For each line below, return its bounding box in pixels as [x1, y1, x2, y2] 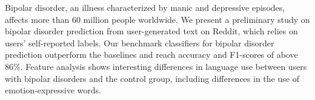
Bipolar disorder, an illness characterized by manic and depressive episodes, [5, 1, 285, 13]
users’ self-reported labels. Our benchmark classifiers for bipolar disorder [5, 36, 274, 49]
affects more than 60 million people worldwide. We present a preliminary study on [5, 13, 310, 25]
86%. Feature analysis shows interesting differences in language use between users [5, 60, 307, 72]
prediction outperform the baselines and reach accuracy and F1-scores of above [5, 48, 298, 61]
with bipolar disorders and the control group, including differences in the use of [5, 72, 299, 84]
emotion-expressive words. [5, 84, 101, 96]
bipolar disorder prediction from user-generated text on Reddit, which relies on [5, 25, 298, 37]
